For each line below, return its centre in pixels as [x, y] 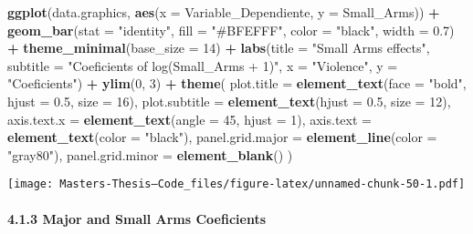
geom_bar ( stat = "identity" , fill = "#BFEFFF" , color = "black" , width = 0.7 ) [231, 30]
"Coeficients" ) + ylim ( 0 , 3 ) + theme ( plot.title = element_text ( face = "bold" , [237, 83]
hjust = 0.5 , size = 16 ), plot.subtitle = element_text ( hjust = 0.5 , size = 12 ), [229, 101]
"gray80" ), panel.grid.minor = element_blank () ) [150, 154]
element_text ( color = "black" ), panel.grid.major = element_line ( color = [222, 137]
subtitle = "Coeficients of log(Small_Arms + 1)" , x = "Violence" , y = [203, 65]
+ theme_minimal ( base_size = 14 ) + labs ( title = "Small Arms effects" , [219, 48]
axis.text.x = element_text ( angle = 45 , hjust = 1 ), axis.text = [189, 119]
